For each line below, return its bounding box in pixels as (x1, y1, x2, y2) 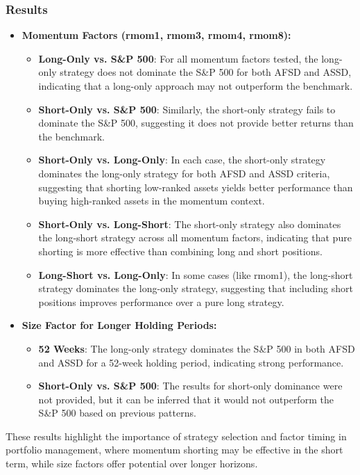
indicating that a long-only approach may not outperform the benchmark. (38, 79, 353, 92)
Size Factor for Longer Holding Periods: (22, 318, 217, 332)
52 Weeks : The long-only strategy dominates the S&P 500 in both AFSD (38, 341, 355, 355)
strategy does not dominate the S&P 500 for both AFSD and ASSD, (60, 65, 352, 79)
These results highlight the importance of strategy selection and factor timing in (6, 428, 347, 443)
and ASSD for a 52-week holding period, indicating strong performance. (38, 355, 344, 369)
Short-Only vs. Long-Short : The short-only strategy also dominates (38, 216, 341, 231)
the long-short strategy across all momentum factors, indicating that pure (38, 230, 352, 245)
